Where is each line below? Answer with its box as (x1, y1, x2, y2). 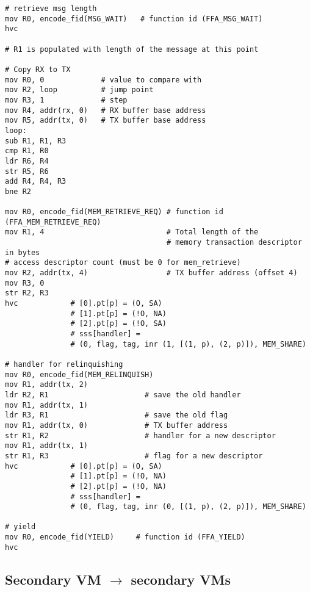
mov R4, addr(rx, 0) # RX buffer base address (5, 106, 206, 115)
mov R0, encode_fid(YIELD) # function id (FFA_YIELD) (5, 533, 245, 542)
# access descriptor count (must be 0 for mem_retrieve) (5, 258, 241, 267)
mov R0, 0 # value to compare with (5, 75, 202, 84)
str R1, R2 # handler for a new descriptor (5, 431, 276, 440)
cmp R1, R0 (5, 146, 49, 156)
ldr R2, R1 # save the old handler (5, 390, 241, 399)
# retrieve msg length (5, 4, 97, 13)
